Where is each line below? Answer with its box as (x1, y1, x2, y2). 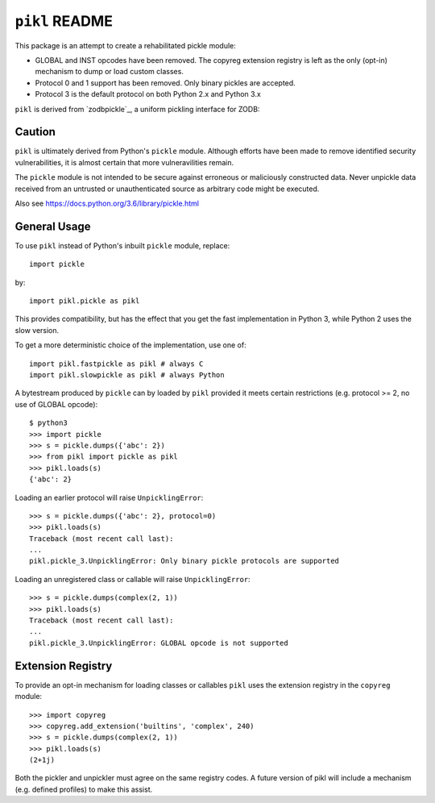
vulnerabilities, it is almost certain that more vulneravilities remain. (14, 157, 234, 167)
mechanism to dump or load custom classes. (35, 67, 184, 77)
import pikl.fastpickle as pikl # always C (29, 359, 204, 368)
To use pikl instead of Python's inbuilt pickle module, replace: (14, 240, 230, 250)
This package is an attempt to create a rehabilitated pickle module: (14, 40, 237, 50)
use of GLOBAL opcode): (14, 399, 98, 409)
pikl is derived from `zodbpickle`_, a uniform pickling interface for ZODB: (14, 104, 260, 114)
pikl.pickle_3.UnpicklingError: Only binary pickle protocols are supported (29, 556, 340, 566)
